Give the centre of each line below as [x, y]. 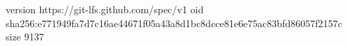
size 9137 [25, 37]
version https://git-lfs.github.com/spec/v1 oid [105, 9]
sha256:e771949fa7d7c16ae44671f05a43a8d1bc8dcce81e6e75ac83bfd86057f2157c [174, 23]
